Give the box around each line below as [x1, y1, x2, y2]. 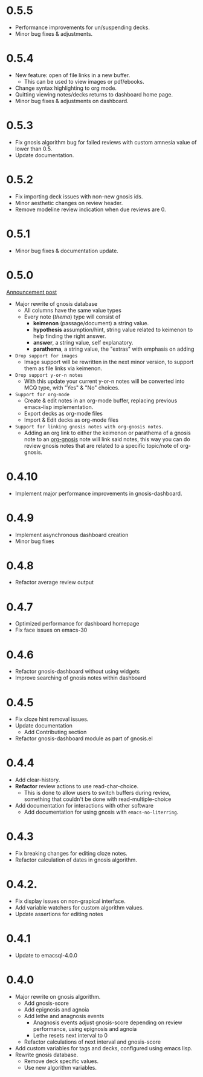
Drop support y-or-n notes [14, 372, 83, 378]
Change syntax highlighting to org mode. [14, 84, 117, 92]
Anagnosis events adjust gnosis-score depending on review [33, 1019, 182, 1026]
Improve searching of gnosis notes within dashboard [14, 674, 146, 681]
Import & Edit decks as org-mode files [24, 416, 119, 424]
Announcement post [6, 288, 57, 295]
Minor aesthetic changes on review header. [14, 199, 123, 206]
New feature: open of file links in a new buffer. [14, 71, 130, 79]
